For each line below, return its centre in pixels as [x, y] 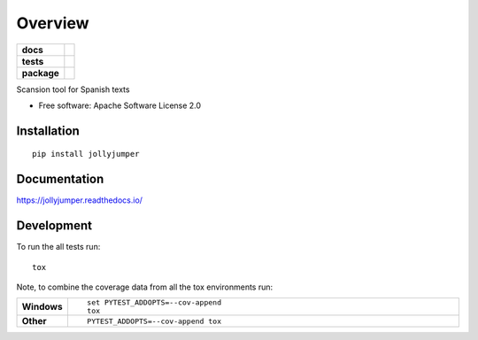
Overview [53, 23]
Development [54, 226]
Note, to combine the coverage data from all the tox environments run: [145, 287]
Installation [48, 131]
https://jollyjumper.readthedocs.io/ [80, 200]
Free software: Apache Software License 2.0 [120, 105]
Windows [42, 307]
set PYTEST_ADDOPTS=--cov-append [154, 302]
